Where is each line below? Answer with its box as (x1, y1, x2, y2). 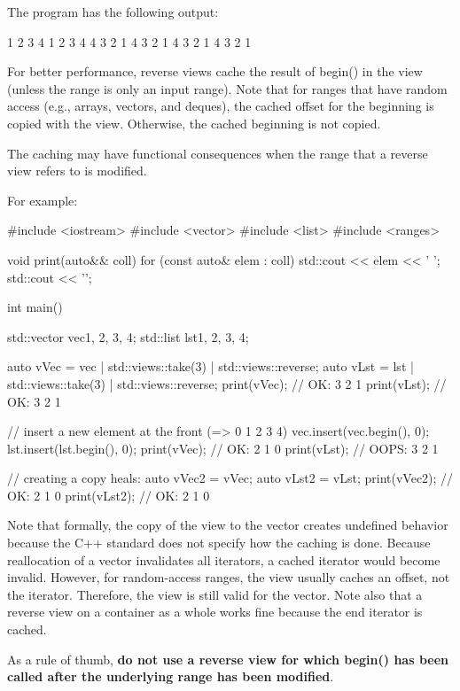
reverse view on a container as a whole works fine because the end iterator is (7, 602, 423, 621)
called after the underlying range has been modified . (7, 667, 334, 686)
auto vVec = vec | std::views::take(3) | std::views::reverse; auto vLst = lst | (7, 357, 414, 376)
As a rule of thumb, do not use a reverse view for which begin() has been (7, 649, 448, 668)
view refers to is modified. (7, 161, 147, 180)
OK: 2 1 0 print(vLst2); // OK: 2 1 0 (7, 485, 210, 504)
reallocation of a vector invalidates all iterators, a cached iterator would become (7, 550, 441, 569)
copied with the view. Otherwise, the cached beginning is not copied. (7, 113, 381, 132)
